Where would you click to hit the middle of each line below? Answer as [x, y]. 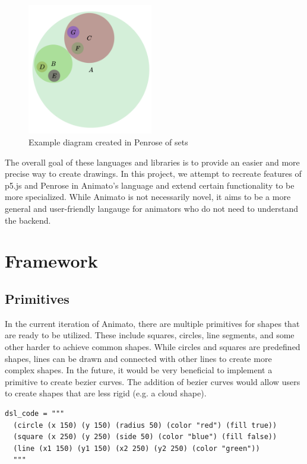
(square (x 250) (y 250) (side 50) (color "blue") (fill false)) [145, 437]
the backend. [28, 220]
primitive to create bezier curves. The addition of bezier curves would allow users [153, 381]
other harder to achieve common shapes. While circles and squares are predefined [153, 346]
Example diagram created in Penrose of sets [108, 142]
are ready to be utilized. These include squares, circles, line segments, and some [150, 335]
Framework [51, 261]
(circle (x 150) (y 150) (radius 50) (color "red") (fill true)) [145, 425]
